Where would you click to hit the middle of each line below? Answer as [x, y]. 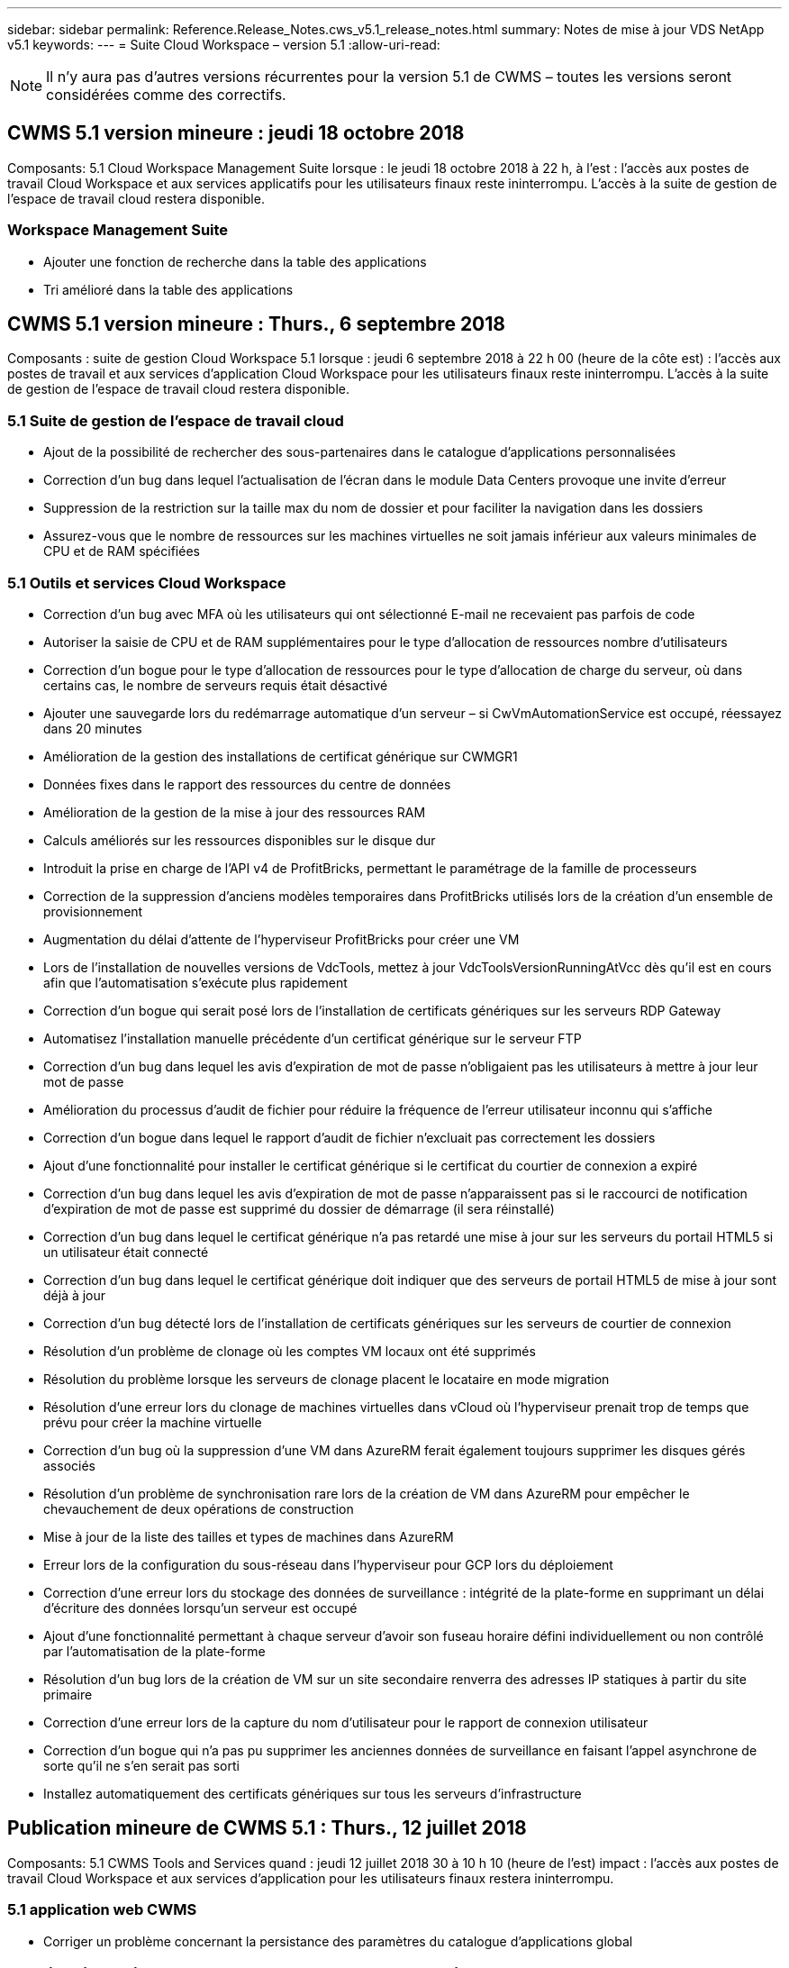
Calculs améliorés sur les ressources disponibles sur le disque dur [240, 840]
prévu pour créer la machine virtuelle [153, 1422]
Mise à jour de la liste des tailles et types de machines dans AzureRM [249, 1536]
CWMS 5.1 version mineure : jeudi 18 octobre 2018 [236, 133]
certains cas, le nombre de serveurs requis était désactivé [216, 685]
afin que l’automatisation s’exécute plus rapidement [195, 982]
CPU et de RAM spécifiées [122, 551]
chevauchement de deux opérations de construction [199, 1508]
